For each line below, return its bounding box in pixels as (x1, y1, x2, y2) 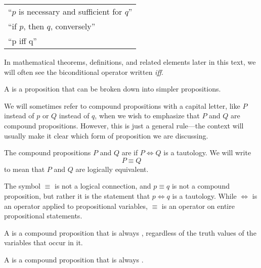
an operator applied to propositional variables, (4, 200, 148, 211)
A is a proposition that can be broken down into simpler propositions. (4, 83, 221, 94)
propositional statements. (4, 210, 82, 221)
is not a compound (171, 181, 230, 191)
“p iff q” (8, 35, 37, 47)
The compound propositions (4, 147, 91, 158)
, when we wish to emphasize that (95, 110, 200, 121)
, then (23, 20, 45, 32)
